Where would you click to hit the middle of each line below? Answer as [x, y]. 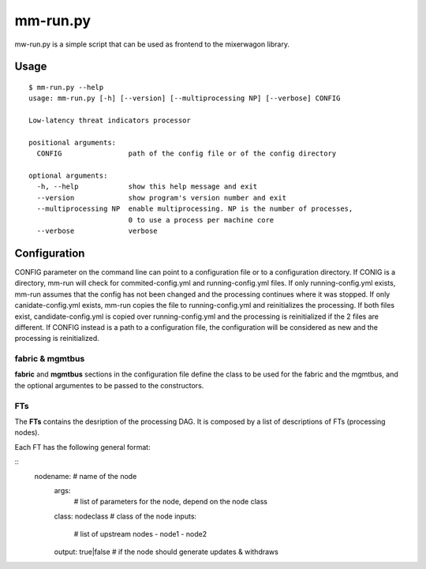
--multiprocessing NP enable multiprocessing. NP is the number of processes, [195, 209]
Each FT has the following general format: [82, 447]
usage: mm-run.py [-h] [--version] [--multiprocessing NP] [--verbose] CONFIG [185, 98]
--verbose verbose [97, 231]
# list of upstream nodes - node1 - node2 [140, 534]
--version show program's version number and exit [162, 198]
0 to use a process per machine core [201, 220]
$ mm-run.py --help [66, 87]
